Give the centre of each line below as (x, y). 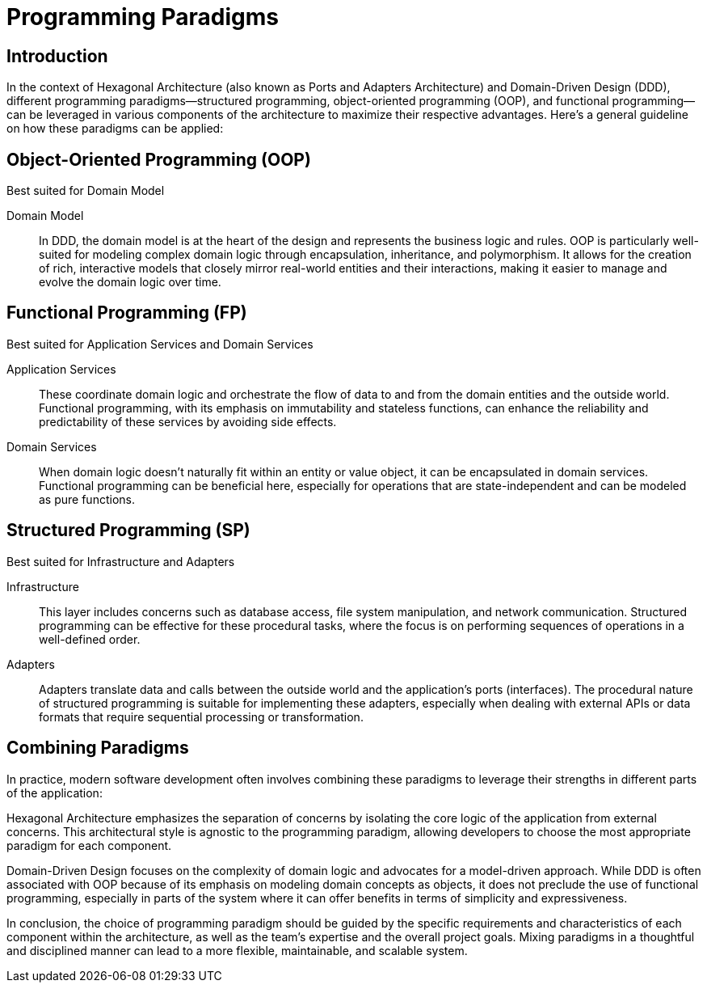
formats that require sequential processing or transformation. (201, 716)
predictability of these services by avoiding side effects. (188, 421)
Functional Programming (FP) (127, 313)
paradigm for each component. (89, 845)
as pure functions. (87, 499)
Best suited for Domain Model (86, 191)
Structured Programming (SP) (128, 530)
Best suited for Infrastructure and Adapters (121, 561)
